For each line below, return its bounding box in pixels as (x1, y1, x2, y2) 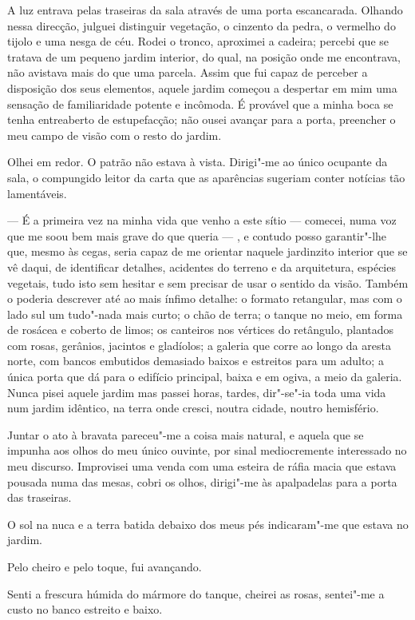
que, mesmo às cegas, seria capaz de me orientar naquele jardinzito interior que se (7, 243, 408, 260)
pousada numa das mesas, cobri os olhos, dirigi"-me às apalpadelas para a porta (7, 473, 397, 490)
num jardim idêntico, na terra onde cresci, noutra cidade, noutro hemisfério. (7, 399, 379, 416)
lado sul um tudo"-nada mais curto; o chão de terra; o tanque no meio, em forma (7, 305, 403, 322)
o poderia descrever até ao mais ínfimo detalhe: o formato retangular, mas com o (7, 290, 402, 307)
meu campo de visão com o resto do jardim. (7, 126, 222, 143)
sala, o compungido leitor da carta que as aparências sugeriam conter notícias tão (7, 169, 405, 185)
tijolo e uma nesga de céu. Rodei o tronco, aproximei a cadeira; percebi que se (7, 33, 389, 50)
